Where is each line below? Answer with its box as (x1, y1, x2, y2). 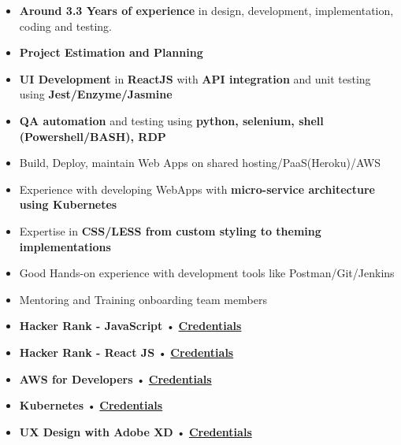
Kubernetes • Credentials (19, 397, 163, 413)
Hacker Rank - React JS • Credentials (19, 343, 234, 360)
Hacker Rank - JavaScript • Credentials (19, 317, 242, 334)
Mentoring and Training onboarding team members (19, 291, 267, 307)
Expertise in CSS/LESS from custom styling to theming (19, 222, 321, 239)
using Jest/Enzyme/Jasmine (19, 86, 173, 102)
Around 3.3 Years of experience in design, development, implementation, (19, 2, 394, 18)
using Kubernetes (19, 196, 117, 213)
